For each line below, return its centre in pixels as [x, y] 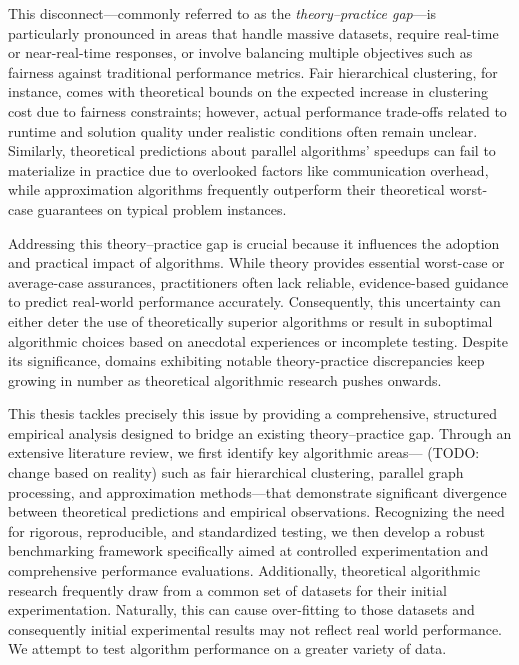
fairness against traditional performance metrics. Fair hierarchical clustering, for [253, 71]
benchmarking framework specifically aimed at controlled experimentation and [248, 550]
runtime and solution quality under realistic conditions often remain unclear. [243, 130]
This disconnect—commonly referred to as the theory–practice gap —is [222, 13]
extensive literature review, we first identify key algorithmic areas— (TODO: [244, 452]
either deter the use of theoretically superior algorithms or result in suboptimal [250, 320]
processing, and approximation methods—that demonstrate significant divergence [257, 491]
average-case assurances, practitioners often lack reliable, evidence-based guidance [258, 281]
